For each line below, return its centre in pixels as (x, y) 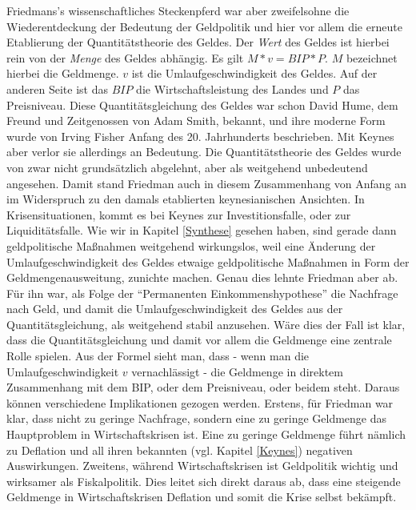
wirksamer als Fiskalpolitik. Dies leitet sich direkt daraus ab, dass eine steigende (204, 481)
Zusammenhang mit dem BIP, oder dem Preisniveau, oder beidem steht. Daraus (203, 387)
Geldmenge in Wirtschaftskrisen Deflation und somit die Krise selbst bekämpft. (202, 497)
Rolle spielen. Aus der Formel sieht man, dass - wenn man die (158, 356)
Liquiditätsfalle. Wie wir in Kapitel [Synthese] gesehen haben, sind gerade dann (202, 230)
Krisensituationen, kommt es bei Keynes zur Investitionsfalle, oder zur (179, 214)
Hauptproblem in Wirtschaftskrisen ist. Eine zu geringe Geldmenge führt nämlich (206, 434)
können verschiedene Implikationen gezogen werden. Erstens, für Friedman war (200, 402)
